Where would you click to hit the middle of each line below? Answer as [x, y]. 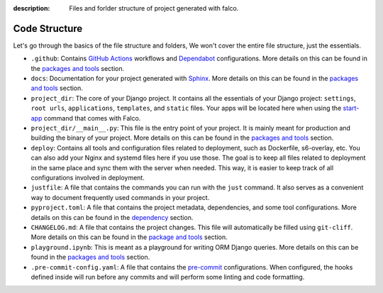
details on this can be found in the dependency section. [112, 217]
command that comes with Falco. [92, 118]
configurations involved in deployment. [88, 177]
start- [351, 108]
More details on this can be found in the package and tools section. [129, 237]
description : [32, 8]
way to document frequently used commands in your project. [120, 197]
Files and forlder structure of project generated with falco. [154, 8]
